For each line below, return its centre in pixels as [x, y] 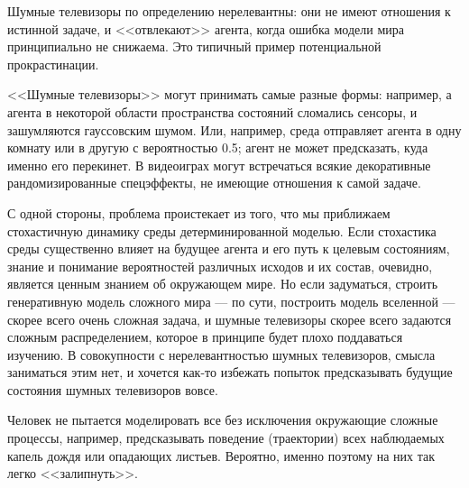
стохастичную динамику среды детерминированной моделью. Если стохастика [222, 230]
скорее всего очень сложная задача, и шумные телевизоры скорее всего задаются [230, 319]
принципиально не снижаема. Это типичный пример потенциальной [194, 46]
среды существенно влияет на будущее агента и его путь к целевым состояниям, [229, 249]
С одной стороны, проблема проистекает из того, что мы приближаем [199, 212]
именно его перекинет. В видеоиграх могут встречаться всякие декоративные [219, 165]
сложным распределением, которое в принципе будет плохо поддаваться [205, 337]
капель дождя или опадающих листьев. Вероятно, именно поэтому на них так [221, 455]
